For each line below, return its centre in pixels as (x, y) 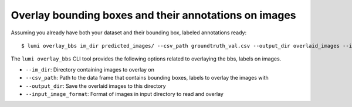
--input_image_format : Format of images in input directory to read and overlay (125, 94)
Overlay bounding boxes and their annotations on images (153, 15)
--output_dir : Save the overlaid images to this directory (96, 86)
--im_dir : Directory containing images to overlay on (90, 69)
